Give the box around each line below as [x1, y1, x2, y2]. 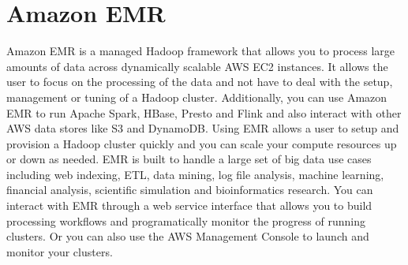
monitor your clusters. [6, 243, 113, 259]
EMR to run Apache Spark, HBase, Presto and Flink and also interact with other [6, 104, 402, 121]
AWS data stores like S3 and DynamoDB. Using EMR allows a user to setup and [6, 120, 399, 136]
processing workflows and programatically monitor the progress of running [6, 212, 365, 229]
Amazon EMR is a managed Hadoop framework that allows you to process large [6, 43, 395, 59]
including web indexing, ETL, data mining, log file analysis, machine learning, [6, 166, 384, 182]
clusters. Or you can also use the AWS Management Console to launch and [6, 228, 369, 244]
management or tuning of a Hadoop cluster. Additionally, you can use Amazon [6, 88, 387, 105]
